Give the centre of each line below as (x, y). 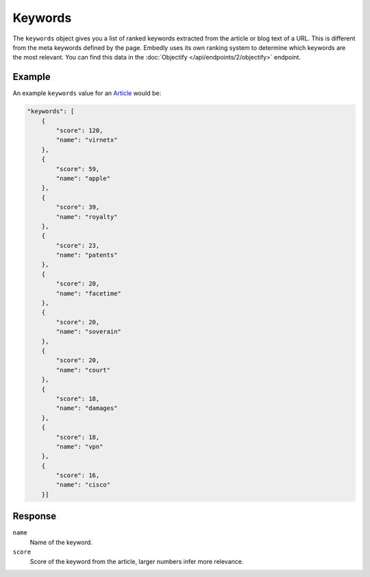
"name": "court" (83, 370)
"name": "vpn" (79, 446)
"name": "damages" (87, 408)
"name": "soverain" (88, 332)
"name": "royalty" (87, 217)
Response (35, 516)
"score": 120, (79, 130)
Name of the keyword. (61, 542)
